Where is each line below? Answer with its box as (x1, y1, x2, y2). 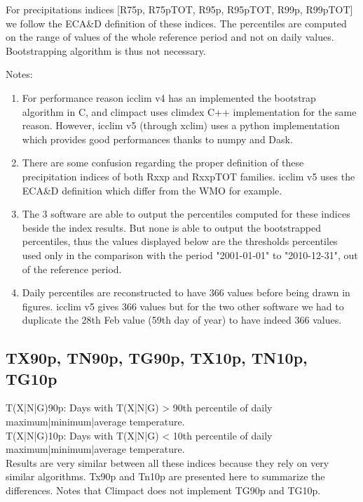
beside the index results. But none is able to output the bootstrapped (22, 220, 321, 235)
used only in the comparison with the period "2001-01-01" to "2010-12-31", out (22, 247, 358, 262)
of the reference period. (22, 261, 122, 276)
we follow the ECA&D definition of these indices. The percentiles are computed (6, 15, 347, 30)
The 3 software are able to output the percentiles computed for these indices (22, 206, 350, 221)
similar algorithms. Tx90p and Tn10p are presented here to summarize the (6, 469, 325, 484)
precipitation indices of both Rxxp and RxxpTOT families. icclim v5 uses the (22, 169, 355, 183)
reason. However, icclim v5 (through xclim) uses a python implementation (22, 118, 340, 133)
